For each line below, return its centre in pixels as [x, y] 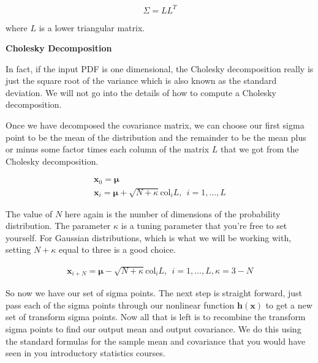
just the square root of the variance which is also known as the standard [141, 80]
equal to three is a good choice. [117, 249]
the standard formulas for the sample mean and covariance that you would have [156, 341]
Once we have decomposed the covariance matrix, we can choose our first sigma [155, 125]
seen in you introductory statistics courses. [85, 353]
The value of [29, 213]
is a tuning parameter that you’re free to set [204, 226]
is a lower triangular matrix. [92, 27]
